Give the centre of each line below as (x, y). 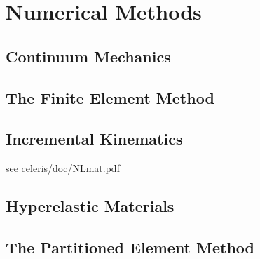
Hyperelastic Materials (90, 206)
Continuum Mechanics (88, 56)
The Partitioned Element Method (130, 247)
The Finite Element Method (110, 97)
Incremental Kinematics (94, 139)
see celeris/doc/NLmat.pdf (63, 168)
